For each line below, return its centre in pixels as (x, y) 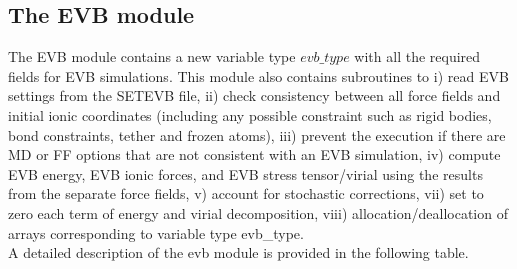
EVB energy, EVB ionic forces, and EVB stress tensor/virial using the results (245, 173)
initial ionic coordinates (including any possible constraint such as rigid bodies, (250, 114)
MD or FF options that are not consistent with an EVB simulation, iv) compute (254, 154)
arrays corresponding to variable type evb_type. (156, 232)
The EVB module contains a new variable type (152, 56)
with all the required (417, 56)
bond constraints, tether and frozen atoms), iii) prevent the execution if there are (257, 134)
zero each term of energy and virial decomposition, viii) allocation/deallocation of (258, 212)
